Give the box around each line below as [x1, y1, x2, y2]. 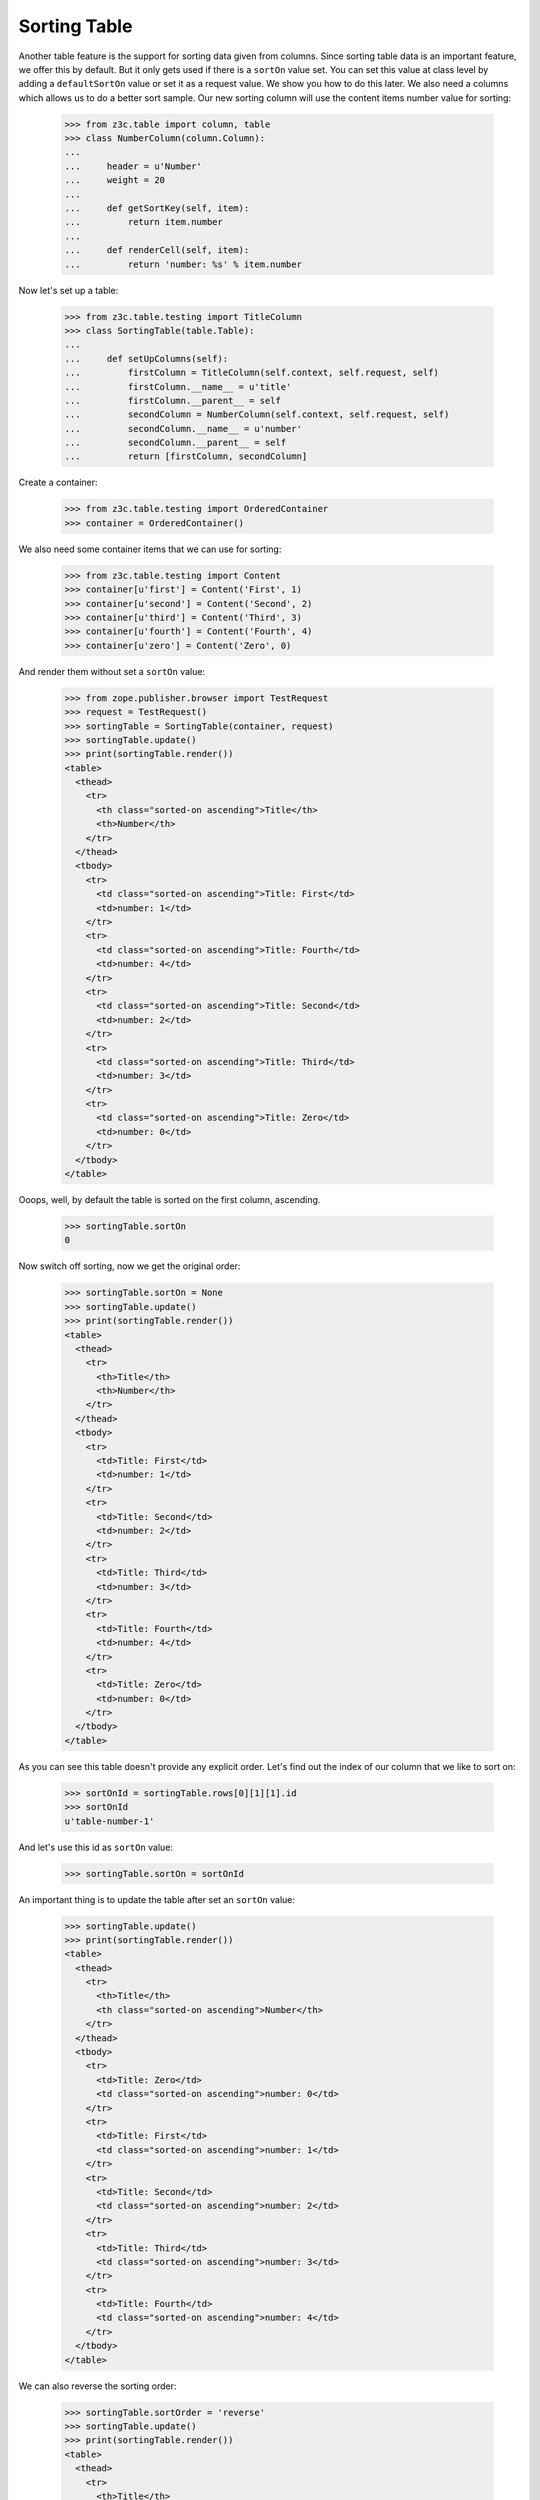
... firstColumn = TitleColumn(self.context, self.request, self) [64, 367, 440, 379]
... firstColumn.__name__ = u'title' [64, 381, 292, 392]
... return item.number [64, 216, 224, 228]
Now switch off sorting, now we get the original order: [18, 1260, 241, 1272]
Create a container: [18, 476, 99, 489]
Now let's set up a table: [18, 284, 119, 296]
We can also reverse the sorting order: [18, 2380, 177, 2392]
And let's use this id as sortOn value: [18, 1841, 174, 1853]
